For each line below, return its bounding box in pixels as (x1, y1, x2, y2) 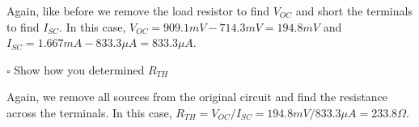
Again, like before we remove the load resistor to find (6, 2, 270, 19)
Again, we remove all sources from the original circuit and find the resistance (6, 88, 388, 105)
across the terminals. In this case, (6, 104, 172, 121)
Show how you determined (14, 61, 145, 78)
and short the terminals (295, 2, 413, 19)
